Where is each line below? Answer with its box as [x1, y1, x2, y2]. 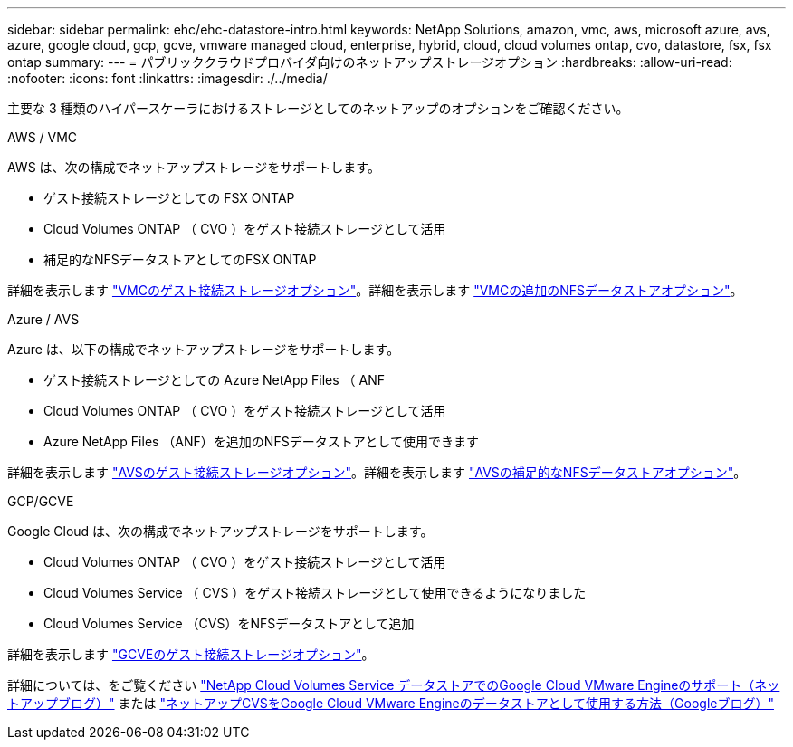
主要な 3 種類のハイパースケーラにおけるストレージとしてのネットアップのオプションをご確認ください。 [7, 101, 629, 116]
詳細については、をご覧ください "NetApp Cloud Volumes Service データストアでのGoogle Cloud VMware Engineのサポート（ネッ [7, 677, 780, 693]
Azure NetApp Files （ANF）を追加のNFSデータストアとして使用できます [43, 434, 479, 449]
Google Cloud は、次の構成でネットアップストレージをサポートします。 [7, 523, 434, 539]
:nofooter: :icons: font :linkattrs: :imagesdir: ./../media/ [7, 71, 328, 86]
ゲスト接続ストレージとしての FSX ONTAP [43, 190, 295, 206]
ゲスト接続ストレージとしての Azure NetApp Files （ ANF [43, 372, 386, 388]
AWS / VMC [7, 129, 78, 145]
